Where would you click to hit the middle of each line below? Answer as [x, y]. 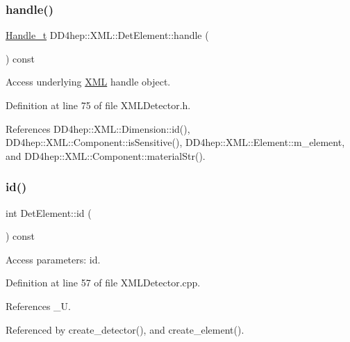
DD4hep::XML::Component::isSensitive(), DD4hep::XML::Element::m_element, [175, 142]
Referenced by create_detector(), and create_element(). [125, 329]
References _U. [39, 306]
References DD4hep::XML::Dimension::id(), [98, 128]
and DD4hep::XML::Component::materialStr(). [106, 155]
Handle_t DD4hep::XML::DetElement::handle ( [107, 35]
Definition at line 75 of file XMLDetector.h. [98, 105]
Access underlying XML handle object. [88, 82]
